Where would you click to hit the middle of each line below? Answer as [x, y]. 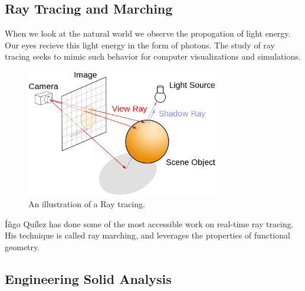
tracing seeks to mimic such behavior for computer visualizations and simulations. [153, 56]
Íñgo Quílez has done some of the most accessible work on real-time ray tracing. [149, 223]
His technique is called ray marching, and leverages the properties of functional [147, 235]
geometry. [22, 246]
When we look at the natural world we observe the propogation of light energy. [148, 33]
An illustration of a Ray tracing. [87, 204]
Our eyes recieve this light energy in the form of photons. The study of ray [140, 45]
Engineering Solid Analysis [88, 278]
